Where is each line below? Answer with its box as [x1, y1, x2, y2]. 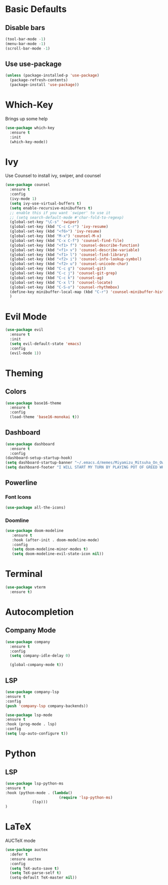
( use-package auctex [5, 847, 48, 852]
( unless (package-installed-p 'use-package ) [5, 73, 99, 78]
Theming [5, 367, 43, 378]
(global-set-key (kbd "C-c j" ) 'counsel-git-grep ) [9, 271, 117, 276]
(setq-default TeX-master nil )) [9, 875, 77, 880]
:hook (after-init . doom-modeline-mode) [11, 537, 99, 542]
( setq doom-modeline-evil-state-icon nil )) [11, 551, 104, 556]
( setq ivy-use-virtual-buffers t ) [9, 201, 81, 206]
